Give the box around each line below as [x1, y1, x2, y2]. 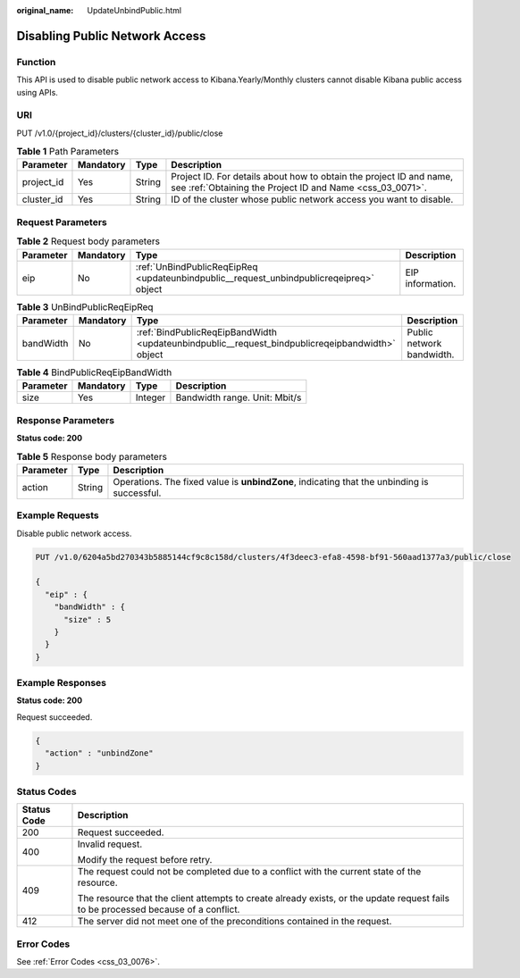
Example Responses [16, 677, 107, 690]
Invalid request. [77, 838, 143, 850]
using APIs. [16, 87, 58, 97]
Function [16, 55, 56, 68]
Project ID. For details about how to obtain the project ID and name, [171, 171, 454, 183]
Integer [135, 391, 166, 404]
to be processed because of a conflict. [77, 903, 240, 915]
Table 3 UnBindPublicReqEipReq [16, 300, 154, 313]
